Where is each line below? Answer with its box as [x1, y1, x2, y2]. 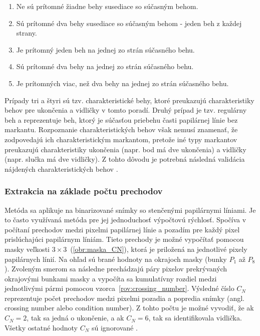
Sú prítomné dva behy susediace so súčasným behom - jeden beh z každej [16, 18, 242, 28]
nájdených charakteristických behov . [5, 163, 118, 174]
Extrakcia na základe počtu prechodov [5, 185, 163, 197]
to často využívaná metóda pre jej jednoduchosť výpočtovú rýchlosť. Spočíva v [5, 214, 246, 225]
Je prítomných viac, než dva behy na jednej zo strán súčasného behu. [16, 78, 229, 88]
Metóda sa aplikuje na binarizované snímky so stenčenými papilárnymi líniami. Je [5, 204, 256, 215]
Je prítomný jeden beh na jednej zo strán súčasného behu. [16, 44, 195, 55]
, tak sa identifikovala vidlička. [148, 312, 242, 323]
